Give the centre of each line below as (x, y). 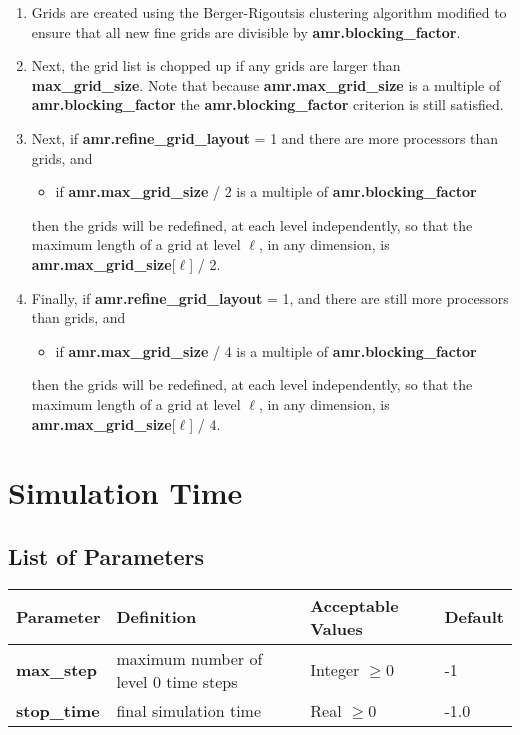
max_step (56, 670)
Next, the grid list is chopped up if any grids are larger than (216, 65)
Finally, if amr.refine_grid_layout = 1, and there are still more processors (270, 297)
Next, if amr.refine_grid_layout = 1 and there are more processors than (265, 137)
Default (474, 617)
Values (336, 628)
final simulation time (189, 710)
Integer (335, 670)
